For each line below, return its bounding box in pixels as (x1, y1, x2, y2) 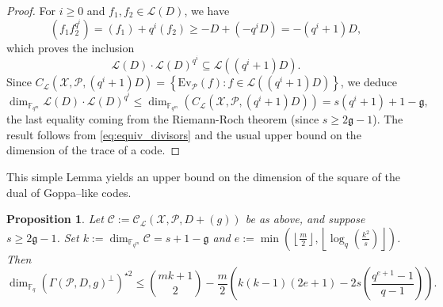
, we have (184, 2, 230, 18)
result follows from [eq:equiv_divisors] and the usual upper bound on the (6, 126, 361, 142)
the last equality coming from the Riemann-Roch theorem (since (6, 111, 319, 127)
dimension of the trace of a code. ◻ (6, 142, 181, 158)
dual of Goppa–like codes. (6, 184, 132, 200)
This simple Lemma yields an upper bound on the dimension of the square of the (6, 168, 400, 184)
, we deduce (340, 74, 398, 90)
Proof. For (6, 2, 56, 18)
